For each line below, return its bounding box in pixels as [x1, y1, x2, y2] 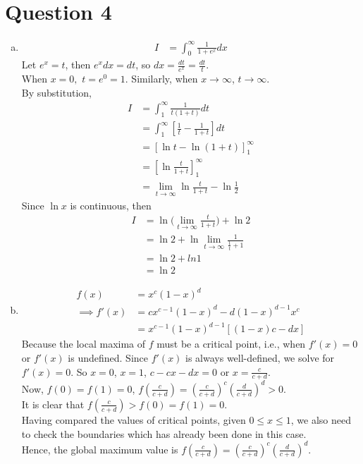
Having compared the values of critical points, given [21, 412, 246, 427]
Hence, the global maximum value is [21, 441, 178, 456]
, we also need [290, 412, 351, 427]
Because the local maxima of [21, 336, 146, 351]
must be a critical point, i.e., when [156, 336, 306, 351]
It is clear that [21, 396, 85, 411]
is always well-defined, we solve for [185, 350, 335, 365]
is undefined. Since [68, 350, 148, 365]
